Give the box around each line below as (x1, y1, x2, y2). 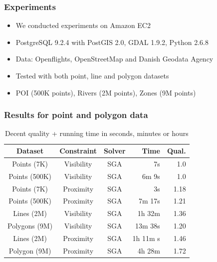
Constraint (59, 145, 97, 155)
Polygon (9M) (8, 245, 51, 255)
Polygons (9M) (7, 220, 53, 231)
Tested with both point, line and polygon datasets (15, 70, 169, 80)
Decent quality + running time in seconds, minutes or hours (4, 128, 189, 138)
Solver (104, 145, 126, 155)
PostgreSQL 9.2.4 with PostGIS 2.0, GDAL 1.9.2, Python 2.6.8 (15, 36, 209, 47)
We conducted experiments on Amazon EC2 (15, 20, 151, 30)
